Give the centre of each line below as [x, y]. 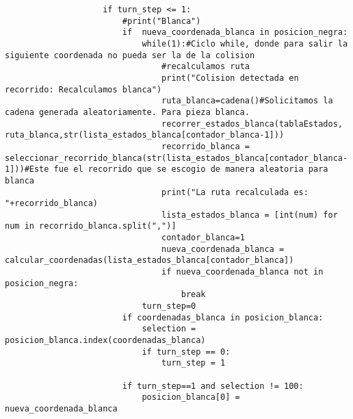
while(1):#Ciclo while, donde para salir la [245, 43]
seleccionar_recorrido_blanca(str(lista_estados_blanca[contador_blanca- [176, 158]
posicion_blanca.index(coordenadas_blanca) [105, 341]
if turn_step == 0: [186, 352]
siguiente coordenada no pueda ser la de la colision [130, 55]
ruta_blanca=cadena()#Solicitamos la [247, 101]
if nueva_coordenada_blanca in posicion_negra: [235, 33]
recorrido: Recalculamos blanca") [83, 89]
